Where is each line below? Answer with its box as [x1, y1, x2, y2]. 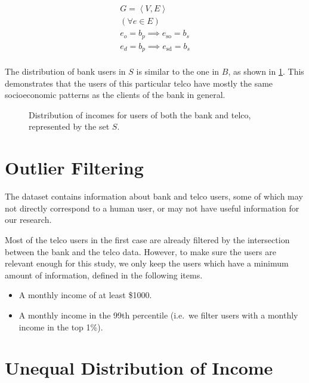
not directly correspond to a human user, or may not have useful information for [5, 201, 299, 214]
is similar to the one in [136, 65, 220, 78]
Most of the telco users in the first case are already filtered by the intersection [5, 233, 290, 246]
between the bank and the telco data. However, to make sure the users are [5, 245, 276, 258]
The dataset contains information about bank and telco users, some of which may [5, 190, 303, 203]
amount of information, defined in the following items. [5, 268, 203, 281]
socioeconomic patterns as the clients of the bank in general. [5, 88, 225, 101]
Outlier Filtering [5, 155, 144, 180]
